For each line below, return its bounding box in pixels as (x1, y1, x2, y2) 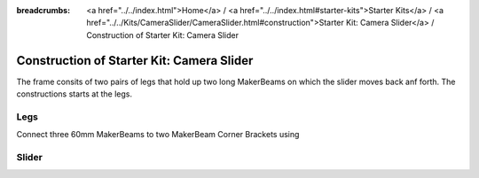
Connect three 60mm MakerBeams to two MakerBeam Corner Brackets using (16, 129, 300, 140)
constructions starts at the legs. (16, 89, 133, 99)
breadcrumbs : (16, 5, 71, 15)
